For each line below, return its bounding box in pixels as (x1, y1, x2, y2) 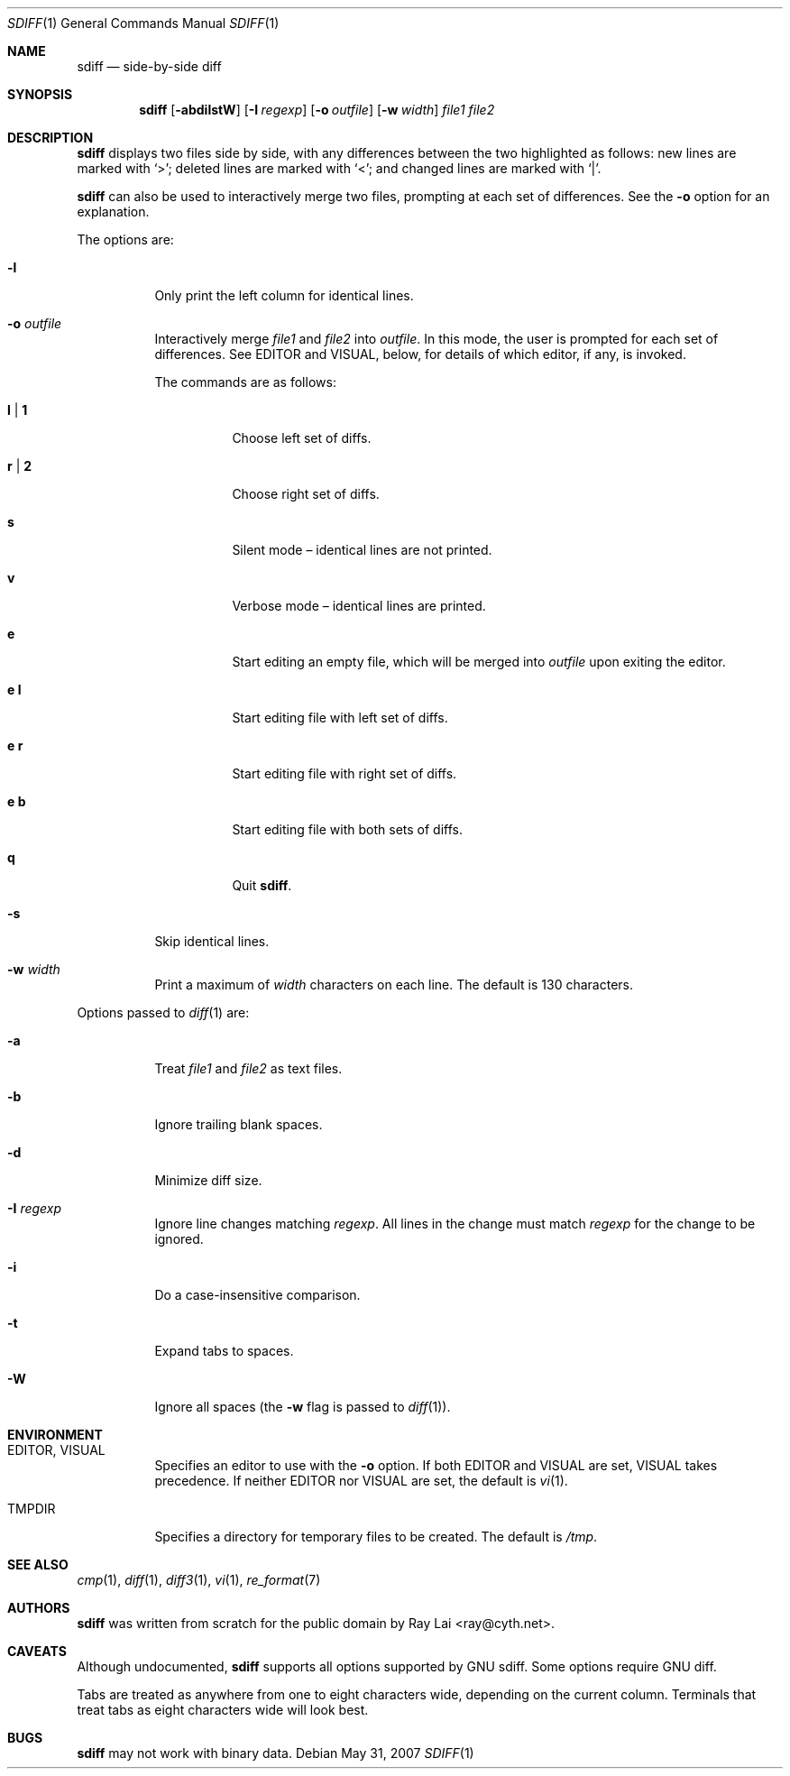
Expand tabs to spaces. (154, 1343, 294, 1358)
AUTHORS (7, 1600, 70, 1615)
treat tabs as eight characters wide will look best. (77, 1702, 369, 1717)
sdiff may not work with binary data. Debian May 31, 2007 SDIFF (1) (77, 1745, 474, 1761)
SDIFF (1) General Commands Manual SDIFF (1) (7, 15, 280, 31)
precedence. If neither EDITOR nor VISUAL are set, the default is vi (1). (154, 1473, 568, 1488)
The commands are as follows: (154, 374, 336, 390)
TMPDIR (7, 1501, 56, 1516)
